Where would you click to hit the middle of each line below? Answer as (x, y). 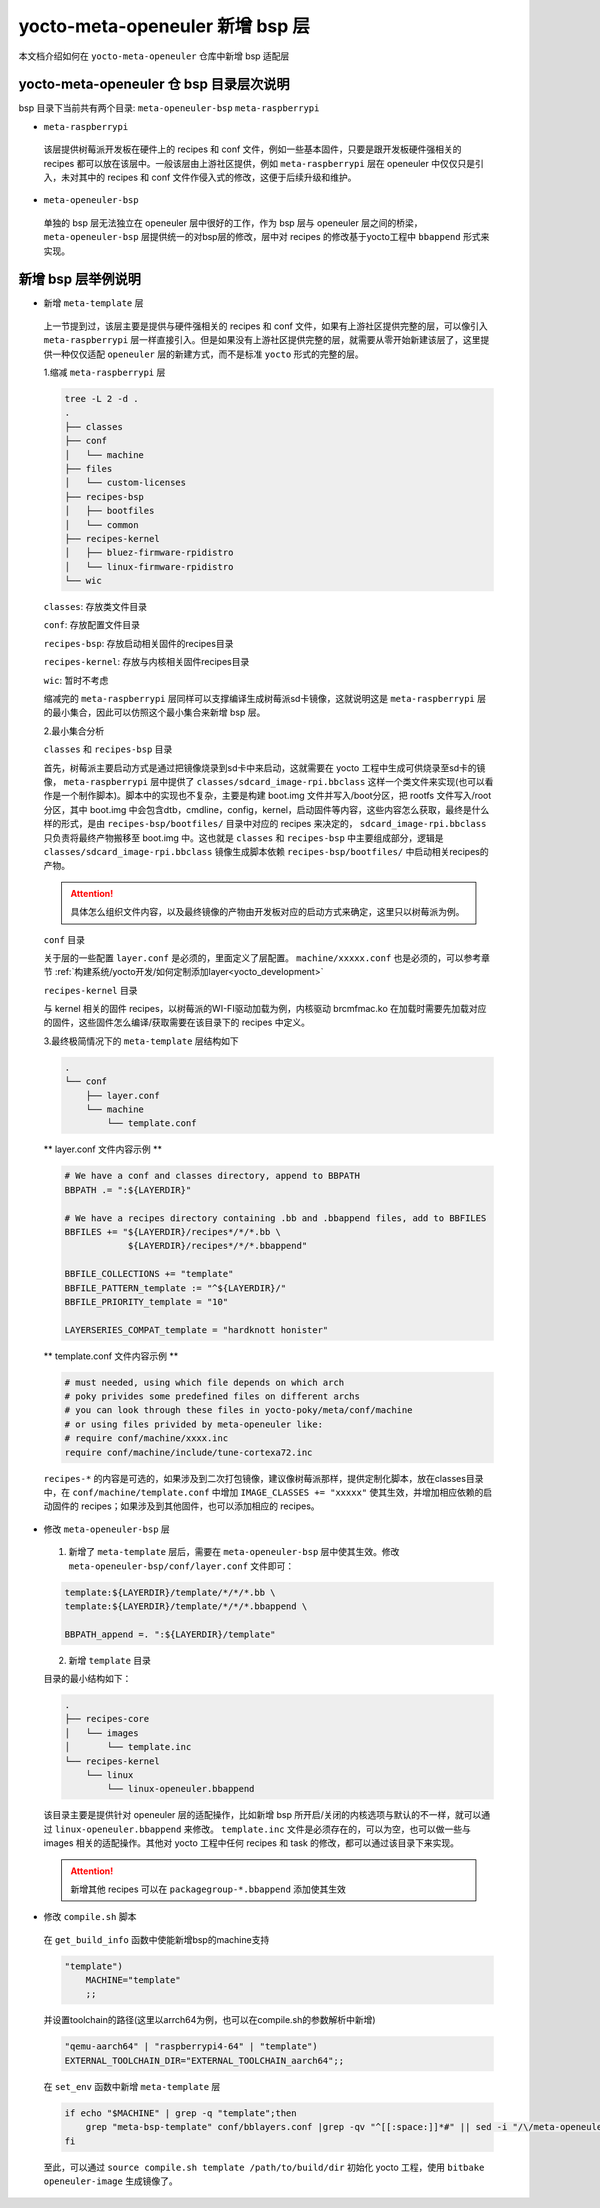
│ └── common (101, 524)
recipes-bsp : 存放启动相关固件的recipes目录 (138, 643)
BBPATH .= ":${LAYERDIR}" (128, 1189)
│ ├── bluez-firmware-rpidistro (149, 553)
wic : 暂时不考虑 (76, 680)
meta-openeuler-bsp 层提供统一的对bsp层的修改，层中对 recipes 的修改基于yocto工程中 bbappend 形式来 (266, 237)
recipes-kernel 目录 (90, 990)
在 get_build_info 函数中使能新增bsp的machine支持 (156, 1939)
